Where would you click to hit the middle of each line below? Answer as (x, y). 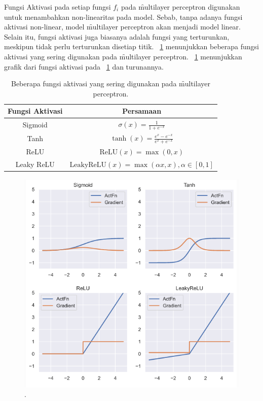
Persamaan (142, 111)
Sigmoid (35, 125)
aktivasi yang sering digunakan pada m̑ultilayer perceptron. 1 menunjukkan (123, 56)
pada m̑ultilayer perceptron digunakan (180, 7)
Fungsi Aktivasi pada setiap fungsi (58, 7)
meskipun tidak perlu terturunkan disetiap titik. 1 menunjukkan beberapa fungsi (131, 46)
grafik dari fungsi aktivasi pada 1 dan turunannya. (84, 66)
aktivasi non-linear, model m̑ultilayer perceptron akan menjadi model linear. (122, 27)
